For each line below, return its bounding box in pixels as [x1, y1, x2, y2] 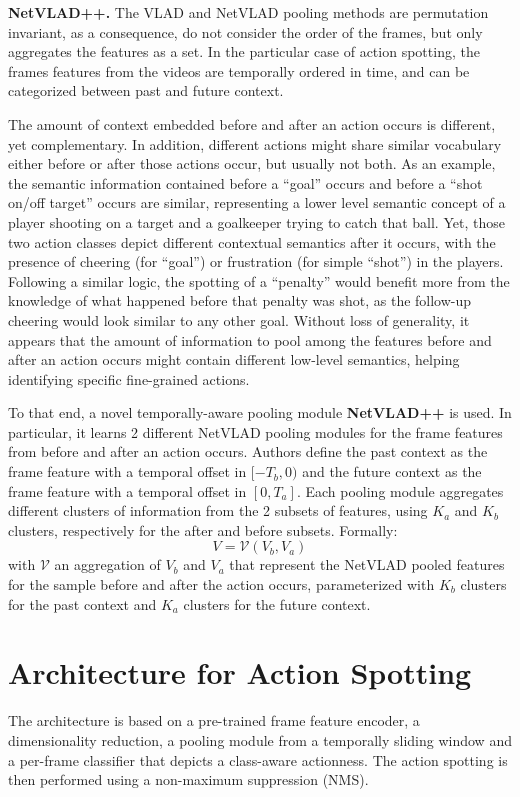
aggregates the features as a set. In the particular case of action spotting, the [8, 41, 480, 62]
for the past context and [8, 593, 157, 614]
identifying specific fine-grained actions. [8, 368, 250, 389]
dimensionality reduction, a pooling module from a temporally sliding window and [8, 729, 512, 750]
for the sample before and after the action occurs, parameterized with [8, 574, 435, 595]
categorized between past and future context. [8, 80, 284, 101]
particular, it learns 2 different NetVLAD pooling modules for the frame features [8, 421, 503, 442]
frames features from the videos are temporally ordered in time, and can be [8, 60, 470, 81]
